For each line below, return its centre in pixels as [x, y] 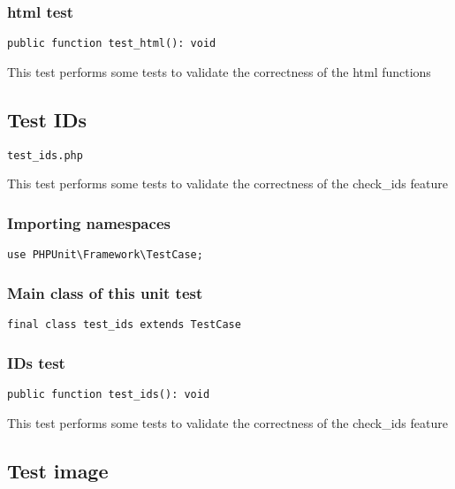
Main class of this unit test [105, 292]
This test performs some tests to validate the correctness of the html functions [219, 71]
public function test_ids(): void [109, 394]
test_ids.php [45, 155]
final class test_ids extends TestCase [124, 325]
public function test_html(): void [112, 44]
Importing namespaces [89, 222]
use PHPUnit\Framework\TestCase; [105, 255]
